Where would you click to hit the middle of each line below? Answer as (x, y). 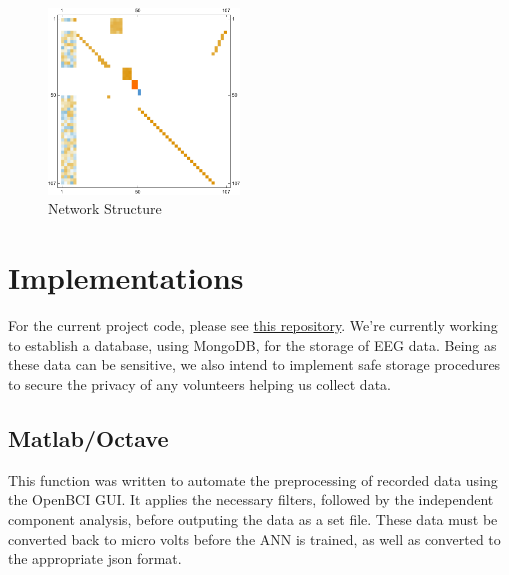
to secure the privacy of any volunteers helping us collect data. (199, 383)
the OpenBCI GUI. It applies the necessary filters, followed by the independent (251, 499)
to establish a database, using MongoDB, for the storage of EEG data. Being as (252, 344)
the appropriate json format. (95, 558)
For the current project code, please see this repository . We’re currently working (253, 325)
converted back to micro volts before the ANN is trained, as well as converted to (254, 538)
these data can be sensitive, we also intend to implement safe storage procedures (254, 364)
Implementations (126, 277)
